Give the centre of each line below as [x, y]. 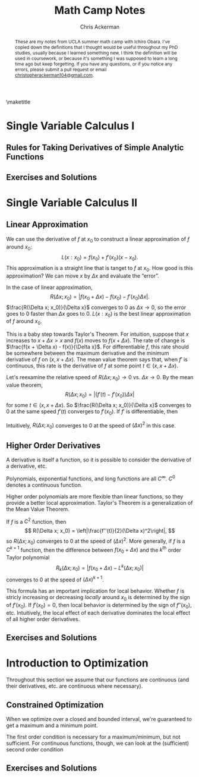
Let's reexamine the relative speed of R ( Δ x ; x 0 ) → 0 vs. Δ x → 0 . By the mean [100, 378]
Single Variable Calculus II [72, 202]
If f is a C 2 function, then [36, 521]
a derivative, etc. [27, 466]
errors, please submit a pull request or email [61, 69]
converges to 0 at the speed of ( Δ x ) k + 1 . [55, 579]
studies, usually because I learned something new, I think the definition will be [96, 53]
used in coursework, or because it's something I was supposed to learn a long [96, 58]
